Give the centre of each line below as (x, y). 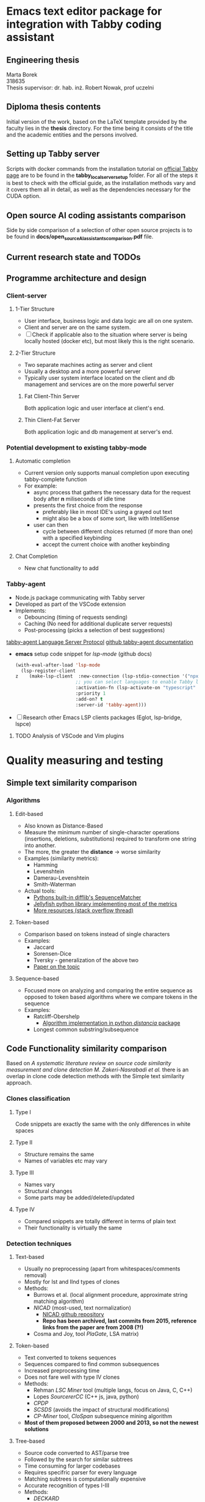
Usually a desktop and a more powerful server (82, 371)
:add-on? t (89, 699)
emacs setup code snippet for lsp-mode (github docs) (84, 654)
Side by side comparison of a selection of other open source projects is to (99, 230)
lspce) (23, 723)
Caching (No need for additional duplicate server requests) (98, 624)
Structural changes (48, 1191)
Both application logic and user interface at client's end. (95, 408)
